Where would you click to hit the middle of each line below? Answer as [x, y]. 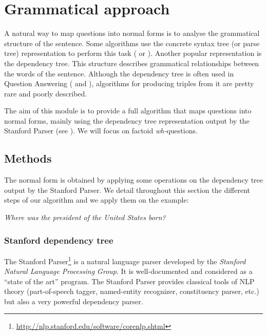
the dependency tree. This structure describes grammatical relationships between [132, 63]
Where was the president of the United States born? [85, 217]
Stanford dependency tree [59, 240]
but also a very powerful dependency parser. [74, 301]
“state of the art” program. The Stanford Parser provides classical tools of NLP [129, 281]
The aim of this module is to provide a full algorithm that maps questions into [128, 111]
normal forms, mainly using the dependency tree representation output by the [127, 120]
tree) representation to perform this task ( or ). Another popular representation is [133, 53]
